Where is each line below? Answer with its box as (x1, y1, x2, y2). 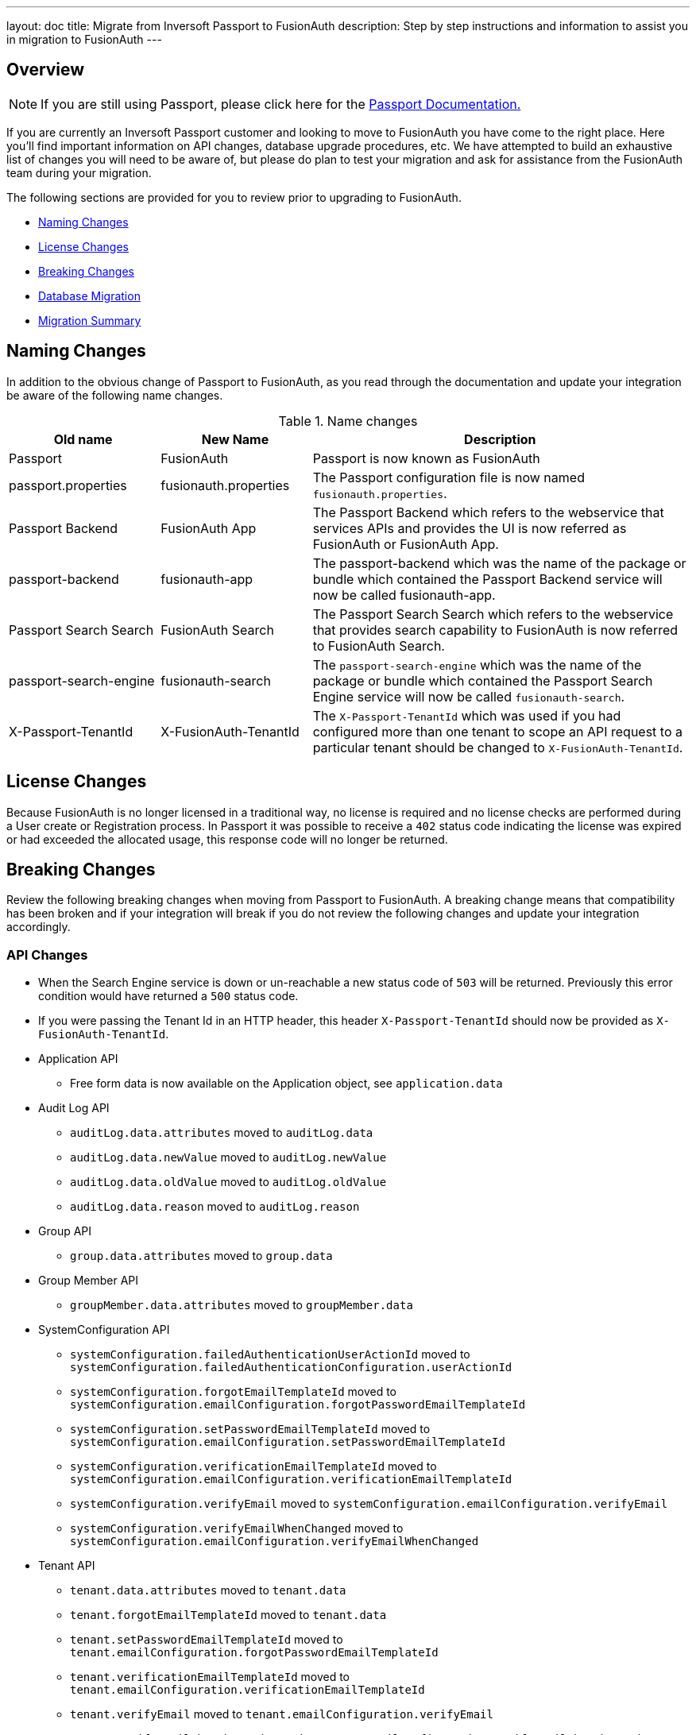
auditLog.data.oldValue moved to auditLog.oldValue (70, 1175, 387, 1189)
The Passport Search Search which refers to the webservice (312, 605, 674, 622)
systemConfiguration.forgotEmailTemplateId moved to (70, 1385, 397, 1399)
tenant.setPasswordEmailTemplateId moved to (70, 1633, 343, 1647)
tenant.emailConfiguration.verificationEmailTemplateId (70, 1683, 425, 1697)
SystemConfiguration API (38, 1323, 170, 1337)
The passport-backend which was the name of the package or (312, 555, 686, 571)
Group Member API (38, 1273, 139, 1288)
